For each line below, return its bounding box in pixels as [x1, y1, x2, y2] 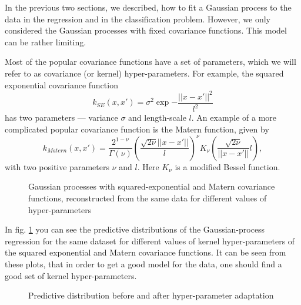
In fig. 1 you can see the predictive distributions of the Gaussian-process [5, 223, 265, 236]
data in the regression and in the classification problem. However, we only [5, 12, 270, 25]
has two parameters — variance [5, 111, 118, 124]
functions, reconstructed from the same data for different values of [28, 191, 267, 204]
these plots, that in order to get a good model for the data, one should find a [5, 257, 282, 270]
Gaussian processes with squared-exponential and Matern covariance [28, 180, 275, 193]
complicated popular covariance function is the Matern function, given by [5, 122, 269, 135]
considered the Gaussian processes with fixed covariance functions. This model [5, 24, 287, 37]
